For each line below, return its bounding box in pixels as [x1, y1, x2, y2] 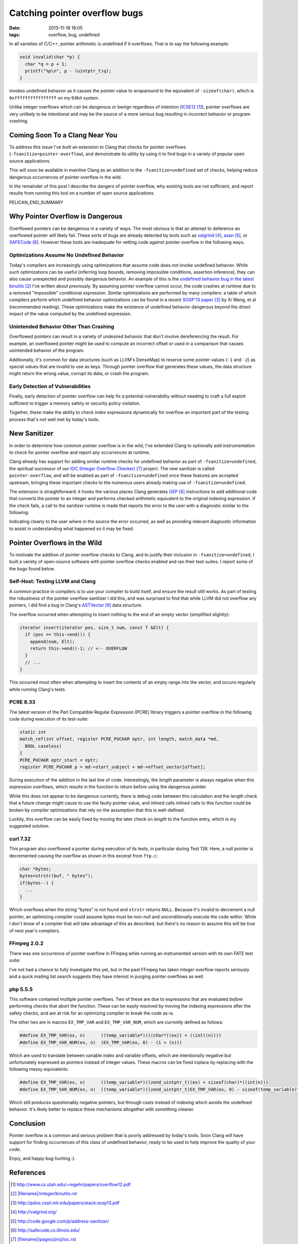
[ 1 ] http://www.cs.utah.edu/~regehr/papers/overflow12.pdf [10, 1182, 131, 1188]
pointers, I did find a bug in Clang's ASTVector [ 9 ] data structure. [9, 602, 143, 608]
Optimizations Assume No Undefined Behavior [9, 252, 124, 259]
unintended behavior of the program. [9, 347, 85, 353]
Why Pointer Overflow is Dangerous [9, 212, 123, 221]
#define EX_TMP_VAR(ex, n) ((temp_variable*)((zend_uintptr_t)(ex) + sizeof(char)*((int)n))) [19, 1080, 269, 1085]
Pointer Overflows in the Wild [9, 538, 102, 547]
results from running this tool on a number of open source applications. [9, 190, 155, 196]
